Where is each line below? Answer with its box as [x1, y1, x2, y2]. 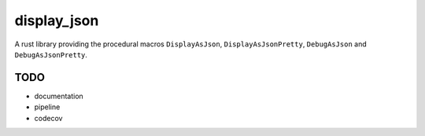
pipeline [34, 102, 61, 112]
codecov [34, 113, 63, 123]
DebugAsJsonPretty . [14, 50, 88, 59]
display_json [14, 12, 99, 29]
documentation [34, 91, 84, 101]
